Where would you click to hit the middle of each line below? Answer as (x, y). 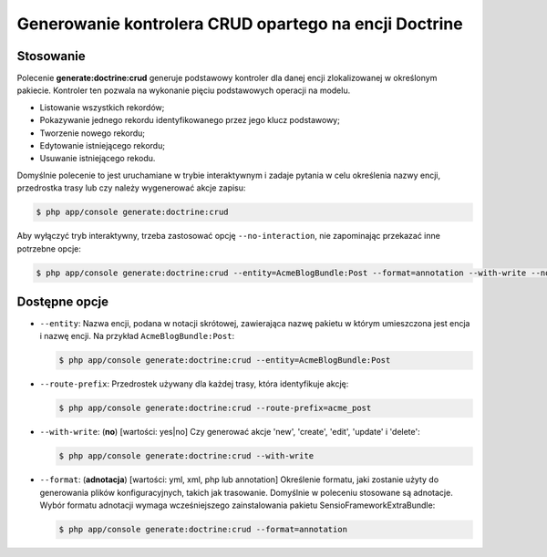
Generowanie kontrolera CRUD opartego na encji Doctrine (240, 24)
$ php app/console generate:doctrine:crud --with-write (186, 456)
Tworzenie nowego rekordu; (93, 133)
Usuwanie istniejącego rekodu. (98, 159)
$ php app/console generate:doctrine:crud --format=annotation (203, 530)
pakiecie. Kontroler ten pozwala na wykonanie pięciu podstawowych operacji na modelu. (184, 90)
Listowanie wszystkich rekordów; (102, 107)
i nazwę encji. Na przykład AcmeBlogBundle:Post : (137, 336)
